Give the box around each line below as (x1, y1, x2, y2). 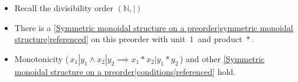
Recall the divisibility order (14, 2, 113, 13)
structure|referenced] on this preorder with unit (14, 33, 186, 45)
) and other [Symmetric (179, 52, 265, 64)
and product (198, 33, 243, 45)
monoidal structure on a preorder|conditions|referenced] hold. (14, 65, 236, 77)
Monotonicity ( (14, 52, 69, 64)
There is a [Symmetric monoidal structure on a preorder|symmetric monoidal (14, 21, 293, 33)
